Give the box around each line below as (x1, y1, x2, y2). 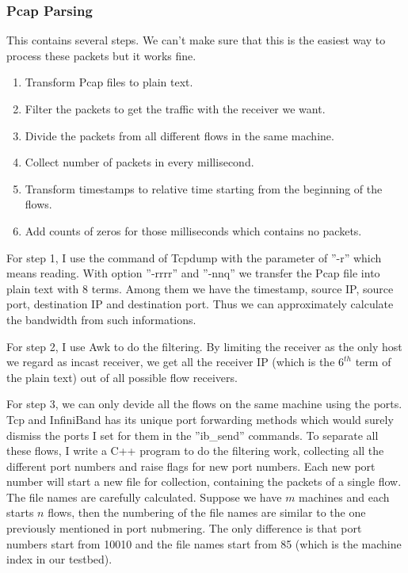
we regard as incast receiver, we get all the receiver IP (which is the (6, 353, 335, 370)
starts (6, 504, 34, 521)
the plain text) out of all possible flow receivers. (6, 369, 238, 385)
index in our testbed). (6, 551, 112, 567)
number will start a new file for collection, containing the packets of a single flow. (6, 473, 402, 490)
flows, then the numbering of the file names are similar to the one (48, 504, 366, 521)
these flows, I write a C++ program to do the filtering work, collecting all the (6, 442, 384, 459)
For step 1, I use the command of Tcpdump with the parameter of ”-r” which (6, 249, 382, 265)
